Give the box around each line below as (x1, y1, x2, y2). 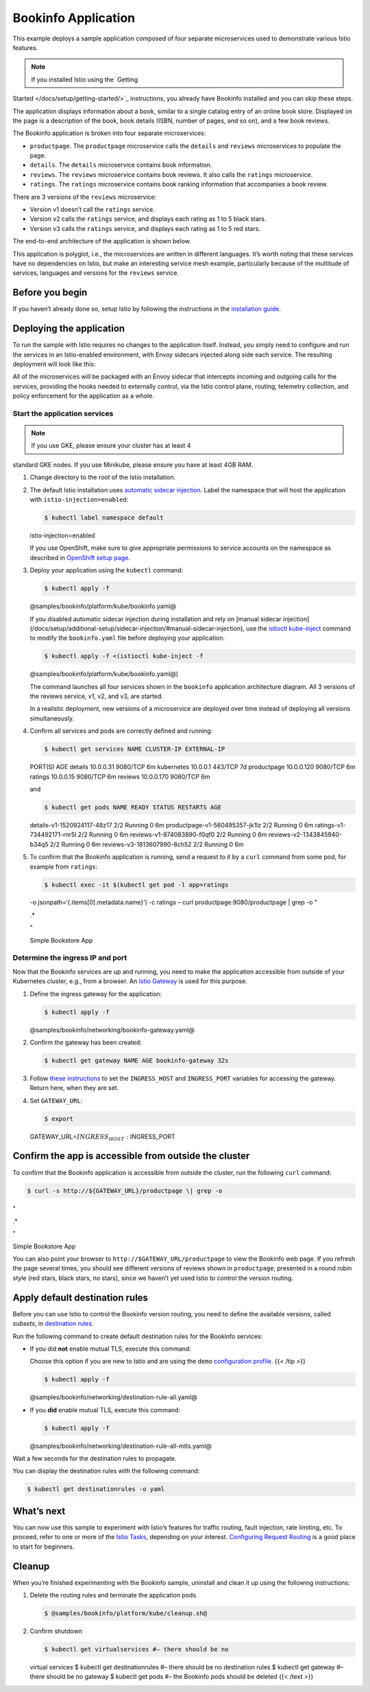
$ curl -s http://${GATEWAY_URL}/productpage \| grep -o (27, 1187, 223, 1194)
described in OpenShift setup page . (29, 553, 130, 561)
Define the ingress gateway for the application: (29, 989, 162, 998)
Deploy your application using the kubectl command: (29, 566, 184, 575)
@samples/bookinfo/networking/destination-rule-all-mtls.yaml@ (29, 1442, 212, 1450)
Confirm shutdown (29, 1627, 82, 1635)
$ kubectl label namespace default (44, 514, 164, 522)
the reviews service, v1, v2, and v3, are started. (29, 692, 164, 701)
